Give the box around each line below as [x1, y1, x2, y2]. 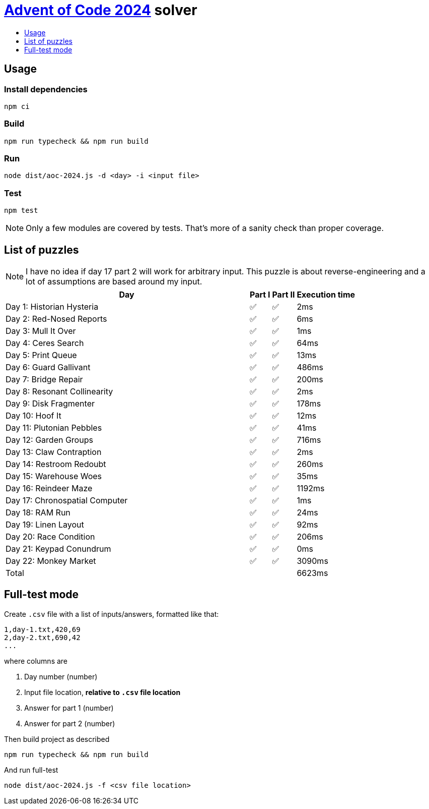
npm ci [4, 102, 30, 110]
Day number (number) [24, 672, 98, 681]
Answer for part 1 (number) [24, 703, 114, 712]
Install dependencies [4, 84, 88, 94]
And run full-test [4, 765, 58, 774]
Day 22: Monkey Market [6, 556, 96, 566]
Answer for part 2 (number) [24, 719, 115, 728]
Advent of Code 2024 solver [4, 2, 197, 19]
